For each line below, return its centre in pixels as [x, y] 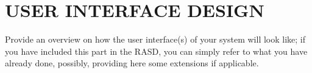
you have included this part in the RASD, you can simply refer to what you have [156, 51]
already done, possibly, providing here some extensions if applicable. [132, 63]
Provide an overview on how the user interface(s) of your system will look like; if [155, 39]
